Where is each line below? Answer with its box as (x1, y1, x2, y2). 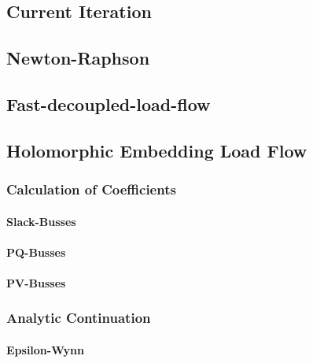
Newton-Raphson (6, 46, 150, 70)
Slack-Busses (6, 213, 76, 229)
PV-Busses (6, 274, 66, 291)
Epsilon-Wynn (6, 341, 84, 357)
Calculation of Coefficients (6, 180, 176, 199)
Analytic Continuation (6, 308, 151, 328)
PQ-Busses (6, 243, 66, 260)
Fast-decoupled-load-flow (6, 91, 211, 116)
